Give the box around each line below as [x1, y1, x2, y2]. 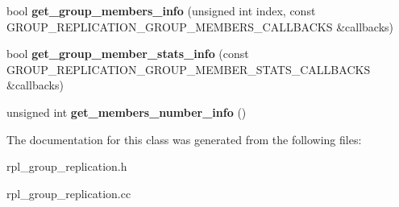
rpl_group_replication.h [6, 158, 127, 175]
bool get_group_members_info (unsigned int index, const [6, 2, 316, 19]
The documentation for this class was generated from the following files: [6, 130, 362, 147]
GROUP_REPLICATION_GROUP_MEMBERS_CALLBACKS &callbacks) [6, 18, 394, 35]
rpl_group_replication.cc [6, 184, 131, 201]
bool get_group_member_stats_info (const [6, 45, 249, 62]
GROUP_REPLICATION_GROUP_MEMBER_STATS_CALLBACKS [6, 60, 371, 77]
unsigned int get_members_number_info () [6, 103, 247, 120]
